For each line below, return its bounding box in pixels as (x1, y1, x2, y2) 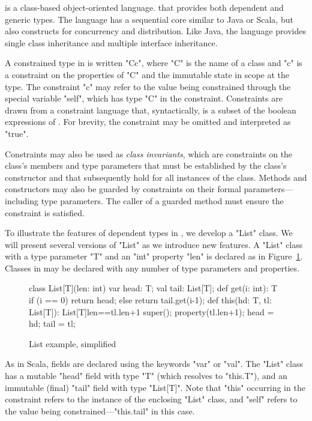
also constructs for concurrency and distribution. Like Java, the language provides (5, 25, 306, 37)
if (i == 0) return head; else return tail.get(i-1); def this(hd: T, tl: (29, 294, 272, 306)
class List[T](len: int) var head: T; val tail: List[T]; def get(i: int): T (29, 282, 278, 294)
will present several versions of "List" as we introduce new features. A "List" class (5, 238, 303, 250)
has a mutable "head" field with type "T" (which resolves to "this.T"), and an (5, 369, 287, 382)
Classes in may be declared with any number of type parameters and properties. (5, 261, 299, 274)
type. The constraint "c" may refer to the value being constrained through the (5, 80, 291, 92)
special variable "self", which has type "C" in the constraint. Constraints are (5, 92, 283, 104)
